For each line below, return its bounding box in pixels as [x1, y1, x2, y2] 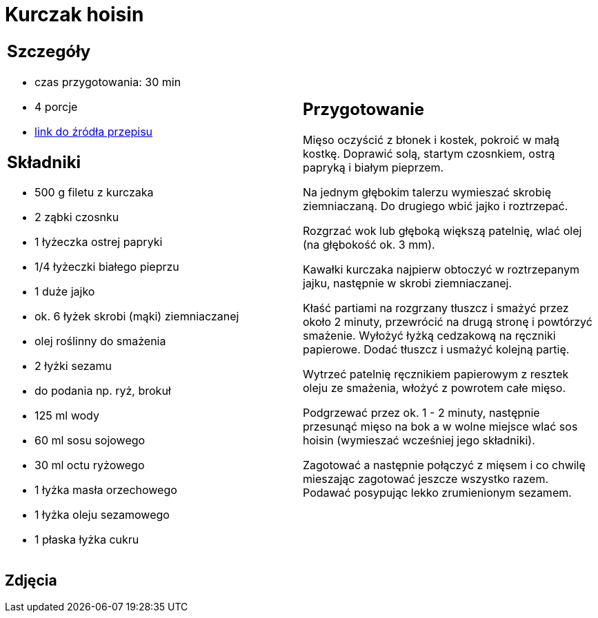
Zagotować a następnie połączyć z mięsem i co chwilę [303, 458, 586, 473]
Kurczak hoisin [5, 3, 144, 26]
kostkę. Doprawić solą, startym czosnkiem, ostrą [303, 147, 555, 161]
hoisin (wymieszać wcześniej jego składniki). [303, 433, 535, 448]
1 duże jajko [34, 285, 95, 299]
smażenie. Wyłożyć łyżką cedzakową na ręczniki [303, 329, 556, 343]
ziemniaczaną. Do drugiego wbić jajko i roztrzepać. [303, 199, 568, 214]
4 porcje [34, 99, 78, 114]
